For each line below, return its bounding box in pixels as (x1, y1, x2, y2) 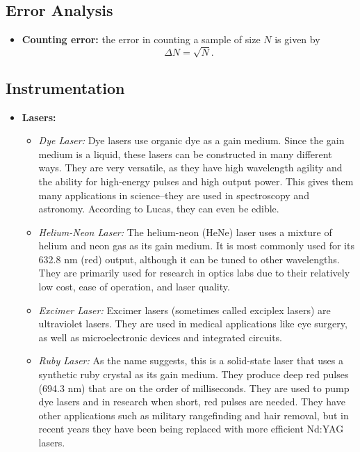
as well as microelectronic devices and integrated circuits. (38, 329, 283, 344)
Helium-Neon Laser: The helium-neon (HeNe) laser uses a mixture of (38, 224, 332, 239)
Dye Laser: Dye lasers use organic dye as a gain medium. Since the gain (38, 133, 345, 148)
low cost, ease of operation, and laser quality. (38, 279, 230, 294)
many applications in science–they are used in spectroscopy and (38, 187, 309, 202)
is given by (275, 32, 320, 47)
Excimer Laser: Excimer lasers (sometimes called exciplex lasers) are (38, 302, 331, 317)
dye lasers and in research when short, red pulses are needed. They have (38, 394, 345, 409)
